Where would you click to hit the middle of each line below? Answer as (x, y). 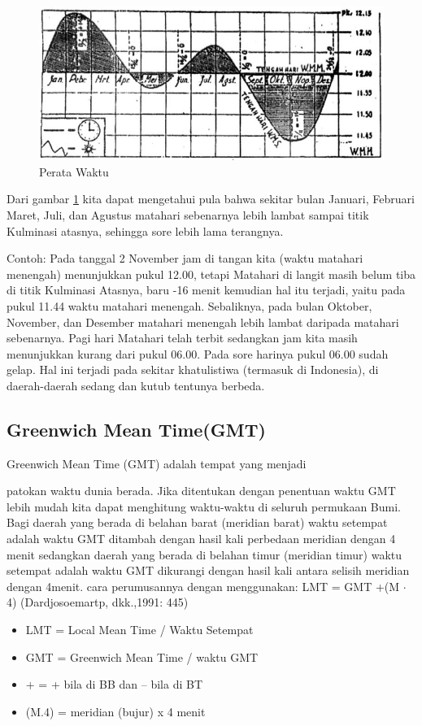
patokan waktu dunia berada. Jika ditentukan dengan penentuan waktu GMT (201, 491)
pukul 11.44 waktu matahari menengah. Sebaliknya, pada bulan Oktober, (189, 305)
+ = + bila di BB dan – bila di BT (114, 684)
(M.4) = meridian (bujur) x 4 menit (115, 711)
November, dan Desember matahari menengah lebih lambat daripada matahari (203, 322)
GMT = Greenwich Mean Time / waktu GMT (142, 656)
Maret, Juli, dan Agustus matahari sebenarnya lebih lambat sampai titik (188, 214)
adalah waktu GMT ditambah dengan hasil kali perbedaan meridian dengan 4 (201, 539)
